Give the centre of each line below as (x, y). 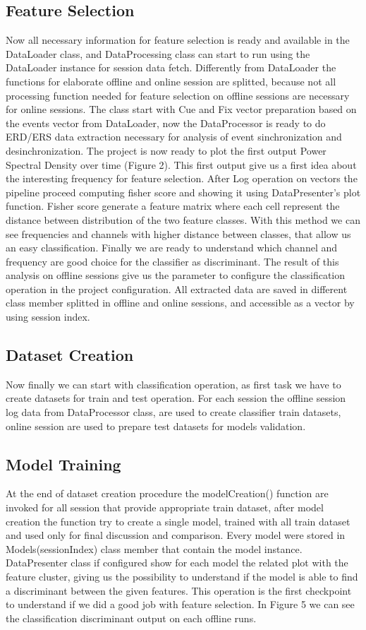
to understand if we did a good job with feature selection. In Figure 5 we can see (180, 604)
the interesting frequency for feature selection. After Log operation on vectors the (182, 178)
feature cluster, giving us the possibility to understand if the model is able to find (182, 577)
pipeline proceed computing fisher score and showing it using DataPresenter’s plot (183, 192)
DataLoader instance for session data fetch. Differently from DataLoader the (171, 67)
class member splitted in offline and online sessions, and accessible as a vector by (180, 303)
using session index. (48, 317)
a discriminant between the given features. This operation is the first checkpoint (179, 590)
